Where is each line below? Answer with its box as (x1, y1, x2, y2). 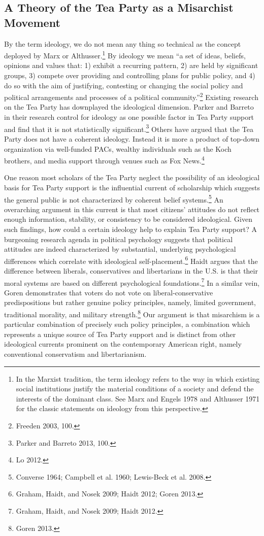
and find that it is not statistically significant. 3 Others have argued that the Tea (4, 122, 253, 134)
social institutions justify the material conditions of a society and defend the (16, 383, 254, 394)
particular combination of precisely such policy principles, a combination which (4, 319, 250, 329)
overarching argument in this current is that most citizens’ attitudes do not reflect (4, 204, 260, 214)
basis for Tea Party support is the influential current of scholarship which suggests (4, 182, 260, 192)
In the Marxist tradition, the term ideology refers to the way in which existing (16, 373, 260, 384)
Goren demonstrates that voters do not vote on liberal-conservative (4, 287, 213, 297)
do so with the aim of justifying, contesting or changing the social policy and (4, 80, 243, 90)
